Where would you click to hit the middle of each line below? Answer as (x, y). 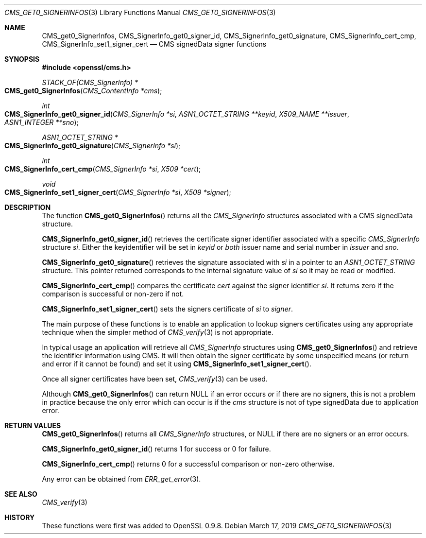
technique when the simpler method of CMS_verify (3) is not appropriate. (158, 332)
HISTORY (20, 517)
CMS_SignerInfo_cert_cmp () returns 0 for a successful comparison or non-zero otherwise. (188, 464)
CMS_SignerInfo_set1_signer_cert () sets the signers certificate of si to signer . (168, 309)
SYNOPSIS (22, 59)
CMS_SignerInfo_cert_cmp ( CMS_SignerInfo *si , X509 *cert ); (103, 169)
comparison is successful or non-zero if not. (113, 294)
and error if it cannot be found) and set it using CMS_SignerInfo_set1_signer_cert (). (177, 364)
